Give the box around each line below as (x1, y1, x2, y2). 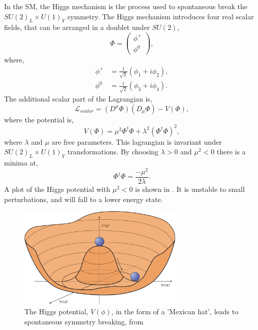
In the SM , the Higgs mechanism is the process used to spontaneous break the (4, 1, 247, 11)
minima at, (4, 157, 38, 168)
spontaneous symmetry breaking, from (24, 316, 144, 326)
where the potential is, (4, 114, 74, 124)
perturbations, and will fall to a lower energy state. (4, 193, 163, 204)
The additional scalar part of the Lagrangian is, (4, 93, 152, 104)
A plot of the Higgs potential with (4, 183, 110, 194)
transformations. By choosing (67, 146, 158, 157)
